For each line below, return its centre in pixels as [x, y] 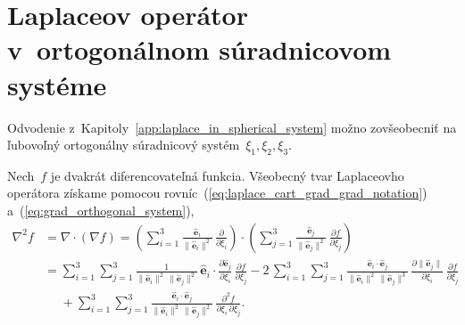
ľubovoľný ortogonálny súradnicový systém [124, 145]
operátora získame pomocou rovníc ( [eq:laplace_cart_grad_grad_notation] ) [217, 193]
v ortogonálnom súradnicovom [199, 49]
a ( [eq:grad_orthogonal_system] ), [101, 211]
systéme [57, 84]
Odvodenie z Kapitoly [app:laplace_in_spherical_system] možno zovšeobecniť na [232, 127]
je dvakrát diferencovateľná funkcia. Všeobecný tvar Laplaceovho [227, 175]
